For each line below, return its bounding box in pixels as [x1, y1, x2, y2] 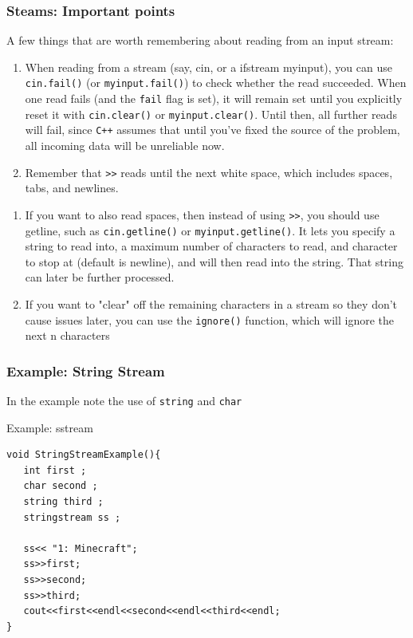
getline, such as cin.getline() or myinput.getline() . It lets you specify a [25, 222, 395, 238]
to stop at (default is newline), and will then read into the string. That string [25, 253, 403, 270]
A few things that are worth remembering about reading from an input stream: [6, 32, 394, 49]
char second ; [23, 480, 98, 492]
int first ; [23, 464, 87, 476]
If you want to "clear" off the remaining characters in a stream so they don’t [25, 295, 398, 312]
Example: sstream [6, 419, 93, 435]
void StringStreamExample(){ [6, 449, 161, 461]
